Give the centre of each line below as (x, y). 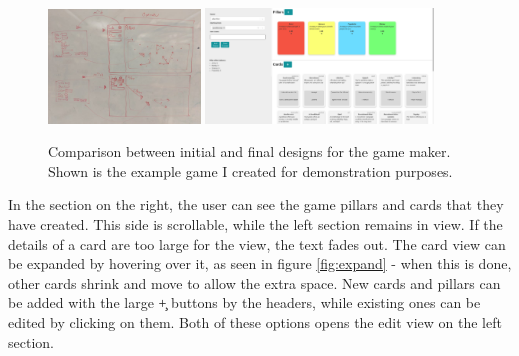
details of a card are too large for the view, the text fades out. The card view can (257, 243)
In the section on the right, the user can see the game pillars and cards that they (256, 204)
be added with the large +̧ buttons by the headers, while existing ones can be (244, 302)
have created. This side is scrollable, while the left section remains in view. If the (255, 224)
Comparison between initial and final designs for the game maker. (249, 151)
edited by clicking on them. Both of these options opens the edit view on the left (255, 322)
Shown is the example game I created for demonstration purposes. (250, 170)
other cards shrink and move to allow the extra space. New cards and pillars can (254, 282)
